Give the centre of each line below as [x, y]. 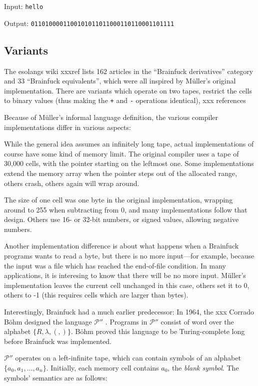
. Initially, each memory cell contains [102, 368]
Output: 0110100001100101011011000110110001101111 [89, 23]
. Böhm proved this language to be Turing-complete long [158, 331]
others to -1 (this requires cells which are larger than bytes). [96, 295]
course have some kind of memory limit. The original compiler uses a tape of [121, 153]
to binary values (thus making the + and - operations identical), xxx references [125, 100]
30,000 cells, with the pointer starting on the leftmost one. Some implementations [129, 163]
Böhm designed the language [48, 321]
